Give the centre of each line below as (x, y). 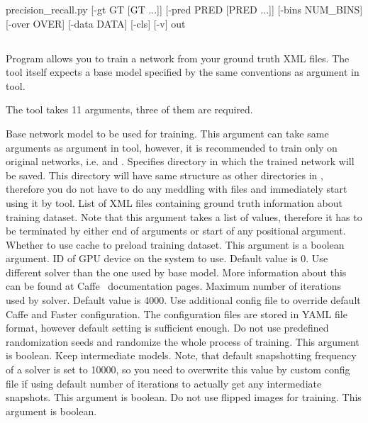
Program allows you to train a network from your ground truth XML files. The (178, 58)
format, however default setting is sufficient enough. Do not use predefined (167, 328)
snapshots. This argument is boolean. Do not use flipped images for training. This (184, 397)
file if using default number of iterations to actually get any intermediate (164, 383)
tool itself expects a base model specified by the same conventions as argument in (183, 72)
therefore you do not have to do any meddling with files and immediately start (177, 189)
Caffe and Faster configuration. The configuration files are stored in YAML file (177, 314)
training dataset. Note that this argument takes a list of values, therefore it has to (184, 216)
